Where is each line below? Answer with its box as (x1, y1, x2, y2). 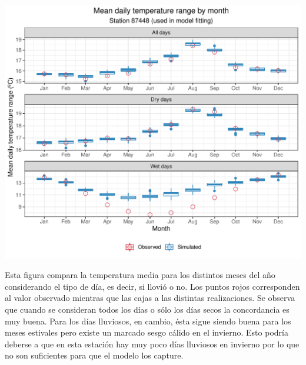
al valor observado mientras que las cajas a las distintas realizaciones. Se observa (5, 292, 295, 304)
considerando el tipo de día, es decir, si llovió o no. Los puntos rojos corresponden (5, 280, 300, 292)
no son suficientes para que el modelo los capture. (5, 349, 184, 361)
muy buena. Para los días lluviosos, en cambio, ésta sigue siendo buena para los (5, 314, 291, 327)
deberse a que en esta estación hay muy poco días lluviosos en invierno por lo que (5, 337, 300, 350)
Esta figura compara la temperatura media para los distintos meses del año (5, 269, 275, 281)
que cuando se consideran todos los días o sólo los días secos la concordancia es (5, 303, 290, 316)
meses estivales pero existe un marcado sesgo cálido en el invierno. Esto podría (5, 326, 288, 339)
